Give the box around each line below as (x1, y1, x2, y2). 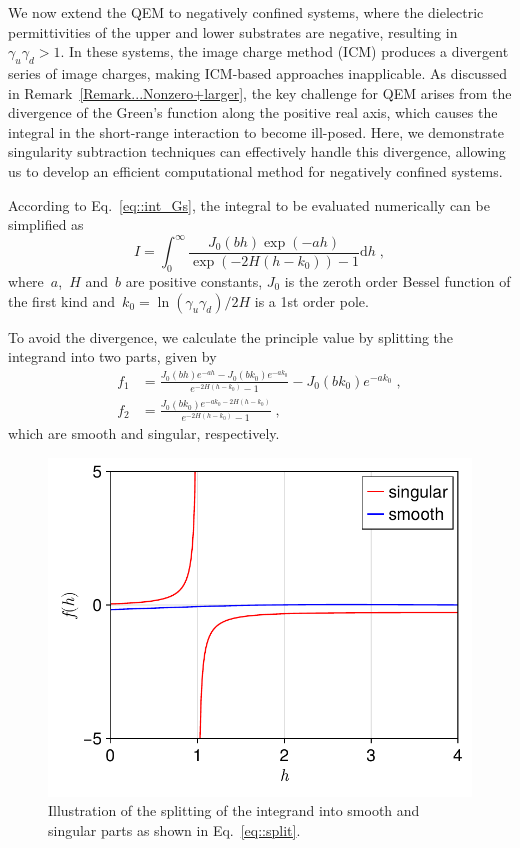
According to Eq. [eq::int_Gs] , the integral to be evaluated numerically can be (8, 194, 490, 215)
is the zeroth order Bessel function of (284, 271, 511, 292)
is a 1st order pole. (254, 290, 369, 311)
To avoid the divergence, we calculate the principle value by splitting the (8, 326, 454, 347)
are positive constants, (125, 271, 263, 292)
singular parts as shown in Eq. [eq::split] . (48, 819, 301, 840)
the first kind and (8, 290, 116, 311)
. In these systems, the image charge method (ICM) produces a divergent (60, 41, 509, 62)
